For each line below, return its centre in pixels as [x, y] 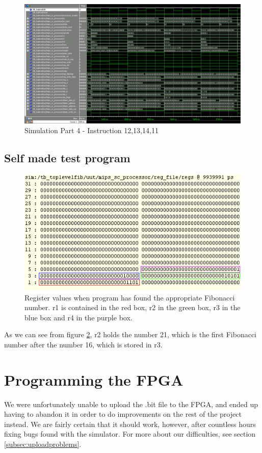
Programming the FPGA [94, 379]
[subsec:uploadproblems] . [43, 444]
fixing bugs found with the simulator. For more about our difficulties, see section [130, 434]
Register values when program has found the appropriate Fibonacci [130, 297]
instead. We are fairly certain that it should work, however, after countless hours [130, 424]
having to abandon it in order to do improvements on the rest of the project [123, 414]
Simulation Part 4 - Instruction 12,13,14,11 [91, 130]
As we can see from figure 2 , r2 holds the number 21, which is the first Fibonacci [130, 334]
